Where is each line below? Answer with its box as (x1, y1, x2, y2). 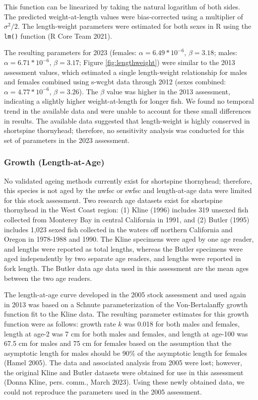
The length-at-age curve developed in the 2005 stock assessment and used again (4, 289, 246, 300)
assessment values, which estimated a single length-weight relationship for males (4, 67, 247, 77)
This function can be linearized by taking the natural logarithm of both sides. (4, 1, 241, 11)
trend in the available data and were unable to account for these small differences (4, 106, 252, 116)
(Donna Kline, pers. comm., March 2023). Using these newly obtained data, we (4, 377, 245, 387)
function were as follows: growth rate (4, 318, 116, 329)
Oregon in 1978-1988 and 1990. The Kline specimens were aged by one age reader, (4, 234, 254, 244)
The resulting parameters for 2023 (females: (4, 47, 137, 58)
